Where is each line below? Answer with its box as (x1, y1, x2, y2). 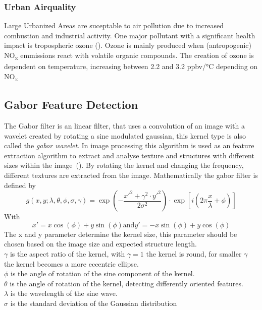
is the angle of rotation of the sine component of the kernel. (11, 268, 195, 279)
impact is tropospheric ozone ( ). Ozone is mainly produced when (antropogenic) (4, 40, 252, 50)
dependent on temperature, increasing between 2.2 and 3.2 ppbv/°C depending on (4, 61, 258, 72)
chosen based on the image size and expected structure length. (4, 238, 197, 249)
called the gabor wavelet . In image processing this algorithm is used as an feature (4, 140, 254, 151)
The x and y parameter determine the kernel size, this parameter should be (4, 228, 237, 239)
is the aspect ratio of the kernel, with (10, 248, 125, 259)
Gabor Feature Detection (4, 97, 138, 112)
